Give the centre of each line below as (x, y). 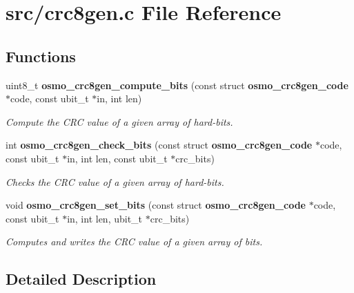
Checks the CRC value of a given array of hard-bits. (115, 181)
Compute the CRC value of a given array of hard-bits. (119, 121)
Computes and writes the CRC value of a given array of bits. (134, 242)
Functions (41, 56)
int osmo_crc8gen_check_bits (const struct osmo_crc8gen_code (159, 145)
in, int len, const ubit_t (117, 158)
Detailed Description (81, 279)
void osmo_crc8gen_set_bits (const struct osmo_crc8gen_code (156, 205)
